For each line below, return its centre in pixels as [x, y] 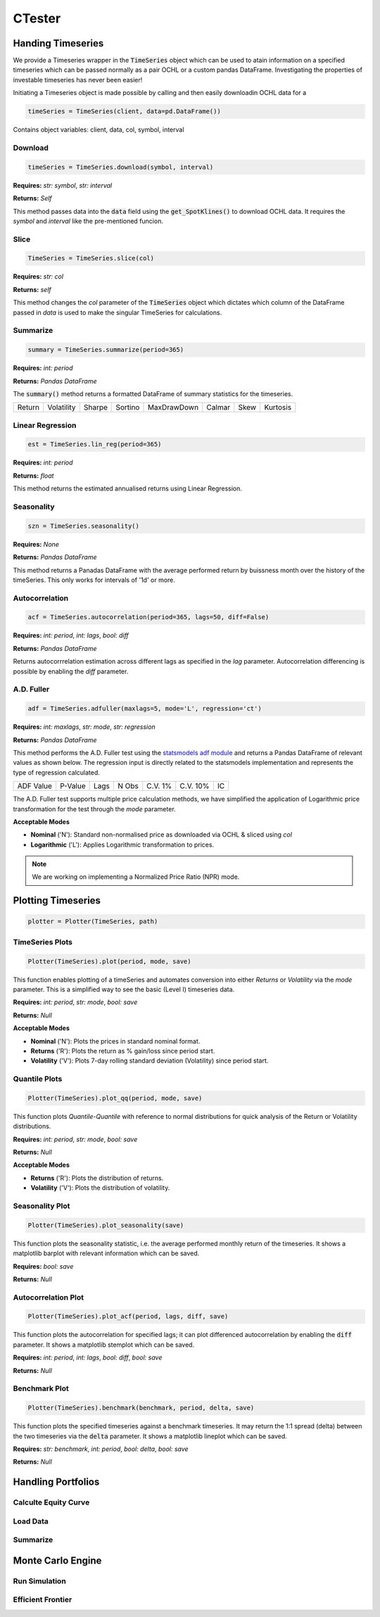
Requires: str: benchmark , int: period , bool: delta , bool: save [101, 1449]
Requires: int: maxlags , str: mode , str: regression [84, 727]
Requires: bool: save [43, 1266]
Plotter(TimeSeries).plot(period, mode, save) [109, 961]
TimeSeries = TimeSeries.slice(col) [91, 258]
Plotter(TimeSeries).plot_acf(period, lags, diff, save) [128, 1317]
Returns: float [33, 476]
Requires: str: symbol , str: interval [63, 185]
